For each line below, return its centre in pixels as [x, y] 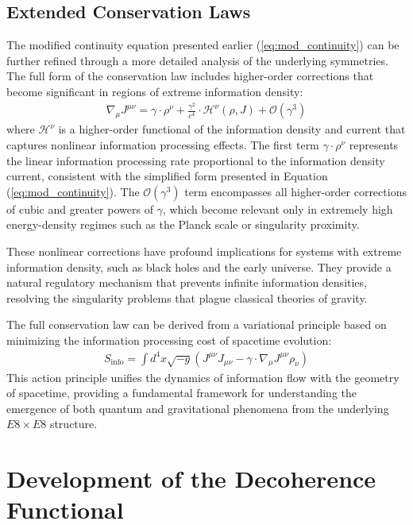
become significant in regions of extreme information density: [155, 91]
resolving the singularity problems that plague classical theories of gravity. [187, 297]
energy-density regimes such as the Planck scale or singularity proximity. [183, 224]
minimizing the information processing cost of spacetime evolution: [169, 340]
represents [374, 145]
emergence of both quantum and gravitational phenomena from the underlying [198, 408]
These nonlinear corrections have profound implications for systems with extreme [204, 251]
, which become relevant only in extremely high [278, 208]
